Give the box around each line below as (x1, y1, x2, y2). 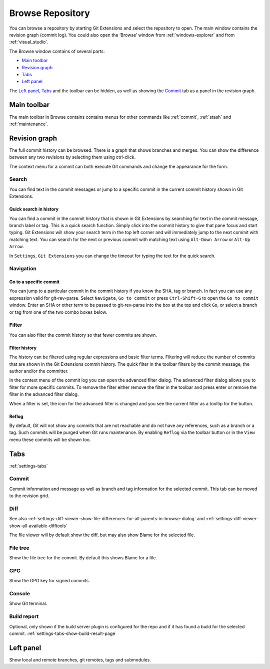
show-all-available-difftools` (9, 523, 67, 529)
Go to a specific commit (9, 279, 60, 285)
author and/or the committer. (9, 368, 68, 374)
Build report (9, 613, 39, 620)
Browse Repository (9, 8, 90, 19)
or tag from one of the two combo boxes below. (9, 309, 107, 315)
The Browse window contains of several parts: (9, 48, 105, 54)
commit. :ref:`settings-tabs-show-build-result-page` (9, 630, 117, 636)
